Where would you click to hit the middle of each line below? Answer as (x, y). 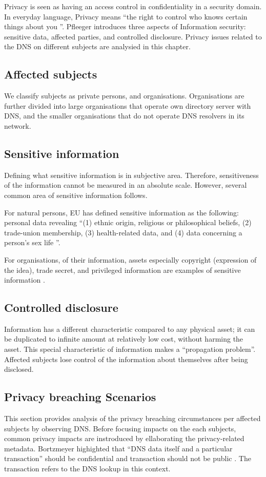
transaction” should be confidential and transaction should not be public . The (128, 458)
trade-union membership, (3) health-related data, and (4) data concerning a (123, 232)
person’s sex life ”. (32, 242)
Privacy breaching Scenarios (80, 397)
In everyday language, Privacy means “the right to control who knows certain (126, 16)
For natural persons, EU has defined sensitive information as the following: (121, 212)
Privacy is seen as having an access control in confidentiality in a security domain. (133, 6)
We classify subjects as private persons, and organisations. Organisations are (124, 96)
